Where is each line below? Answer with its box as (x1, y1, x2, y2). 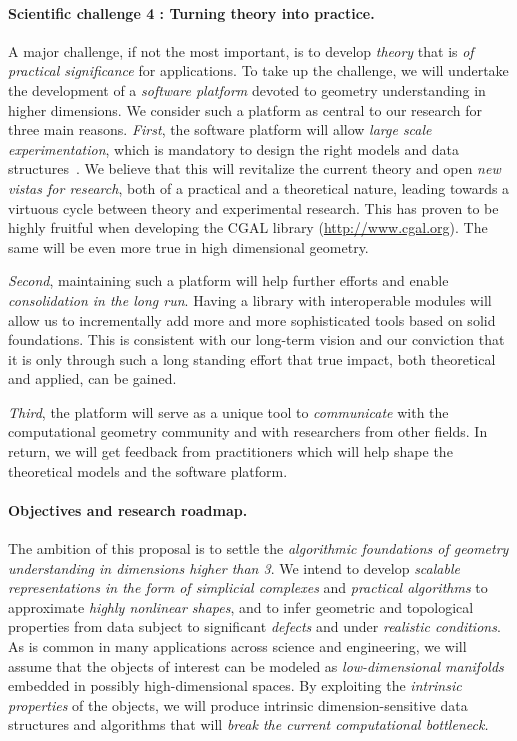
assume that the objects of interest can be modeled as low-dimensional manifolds (8, 655, 504, 676)
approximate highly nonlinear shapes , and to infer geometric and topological (8, 596, 474, 617)
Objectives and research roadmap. (8, 499, 248, 520)
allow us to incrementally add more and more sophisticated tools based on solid (8, 309, 496, 330)
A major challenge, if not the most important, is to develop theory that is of (8, 40, 474, 61)
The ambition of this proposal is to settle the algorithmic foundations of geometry (8, 538, 509, 559)
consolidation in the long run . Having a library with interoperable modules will (8, 289, 492, 310)
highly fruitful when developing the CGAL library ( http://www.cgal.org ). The (8, 217, 488, 238)
